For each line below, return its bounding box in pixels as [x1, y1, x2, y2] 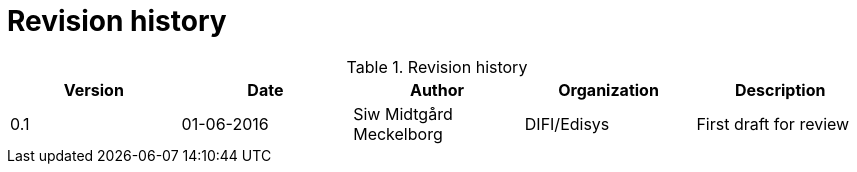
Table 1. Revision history [346, 56, 528, 77]
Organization [558, 79, 659, 100]
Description [734, 79, 826, 100]
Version [63, 79, 124, 100]
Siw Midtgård [353, 103, 453, 124]
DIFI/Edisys [524, 113, 610, 134]
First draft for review [696, 113, 850, 134]
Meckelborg [353, 123, 443, 144]
